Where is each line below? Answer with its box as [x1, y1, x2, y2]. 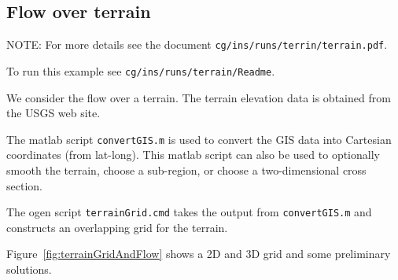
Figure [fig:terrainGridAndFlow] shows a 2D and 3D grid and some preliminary [6, 245, 391, 262]
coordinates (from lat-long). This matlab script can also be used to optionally [6, 146, 380, 163]
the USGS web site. [6, 105, 101, 121]
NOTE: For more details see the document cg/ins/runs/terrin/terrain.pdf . [6, 36, 388, 53]
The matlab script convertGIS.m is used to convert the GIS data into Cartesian [6, 131, 392, 147]
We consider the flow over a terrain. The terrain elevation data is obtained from [6, 89, 391, 105]
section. [6, 177, 42, 193]
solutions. [6, 260, 52, 277]
